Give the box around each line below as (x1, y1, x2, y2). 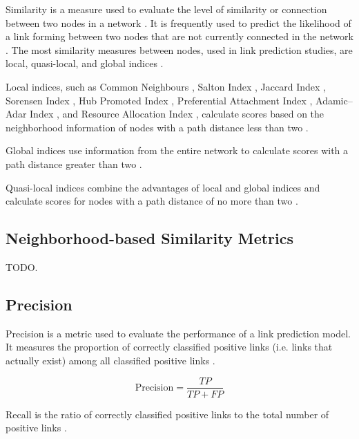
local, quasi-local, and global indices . (6, 56, 164, 71)
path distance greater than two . (6, 156, 142, 171)
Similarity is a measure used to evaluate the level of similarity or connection (6, 2, 327, 16)
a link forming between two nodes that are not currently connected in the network (6, 29, 353, 44)
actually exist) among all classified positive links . (6, 353, 215, 367)
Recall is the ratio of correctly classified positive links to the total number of (6, 407, 329, 421)
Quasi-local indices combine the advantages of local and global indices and (6, 180, 320, 194)
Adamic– (316, 93, 353, 107)
